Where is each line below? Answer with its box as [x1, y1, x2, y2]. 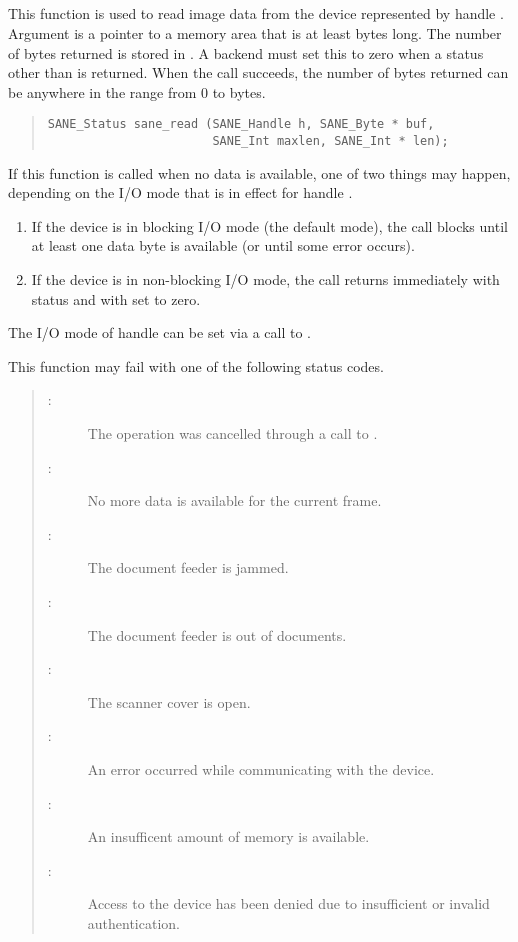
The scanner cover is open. [87, 691, 251, 712]
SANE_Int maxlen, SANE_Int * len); [212, 134, 449, 149]
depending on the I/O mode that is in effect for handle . [8, 182, 353, 203]
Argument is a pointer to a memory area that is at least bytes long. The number [8, 22, 502, 43]
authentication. [87, 912, 180, 933]
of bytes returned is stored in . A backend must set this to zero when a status [8, 42, 484, 63]
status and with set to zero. [31, 288, 201, 309]
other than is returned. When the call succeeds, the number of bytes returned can [8, 62, 509, 83]
